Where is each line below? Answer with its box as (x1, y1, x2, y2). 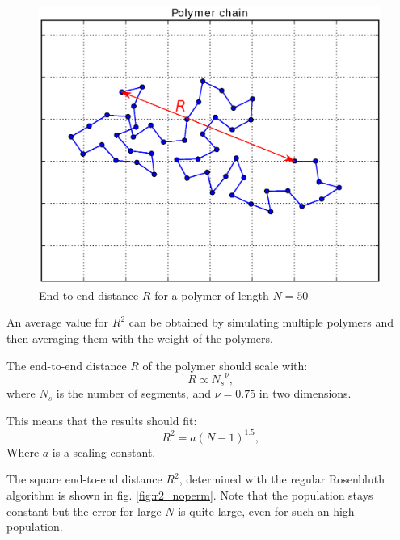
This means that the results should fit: (6, 411, 197, 428)
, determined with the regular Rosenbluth (179, 470, 385, 487)
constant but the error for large (6, 502, 162, 519)
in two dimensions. (259, 385, 352, 402)
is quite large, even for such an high (178, 502, 355, 519)
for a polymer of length (154, 286, 269, 303)
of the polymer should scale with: (142, 356, 308, 373)
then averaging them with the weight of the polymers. (6, 330, 273, 347)
